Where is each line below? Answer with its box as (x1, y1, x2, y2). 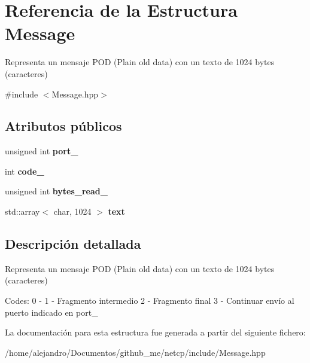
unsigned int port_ (5, 145, 78, 157)
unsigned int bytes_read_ (5, 185, 108, 197)
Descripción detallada (5, 234, 141, 253)
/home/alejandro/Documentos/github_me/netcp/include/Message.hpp (5, 346, 266, 358)
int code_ (5, 164, 44, 177)
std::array (5, 205, 40, 218)
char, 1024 (53, 205, 92, 218)
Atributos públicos (5, 117, 122, 135)
